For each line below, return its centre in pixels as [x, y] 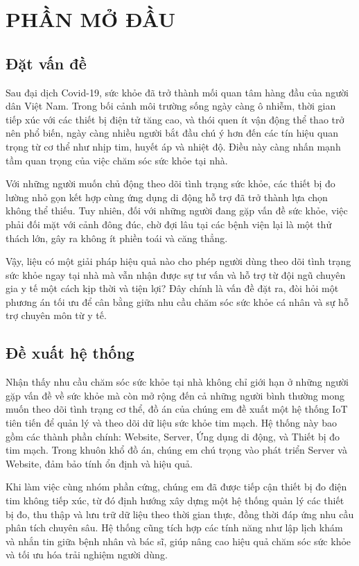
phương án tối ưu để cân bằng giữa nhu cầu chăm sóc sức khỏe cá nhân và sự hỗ [177, 301]
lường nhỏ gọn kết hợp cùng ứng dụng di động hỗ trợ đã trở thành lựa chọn [167, 197]
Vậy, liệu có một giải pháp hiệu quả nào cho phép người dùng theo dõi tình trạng [178, 261]
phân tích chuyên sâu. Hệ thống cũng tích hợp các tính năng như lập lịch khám [174, 528]
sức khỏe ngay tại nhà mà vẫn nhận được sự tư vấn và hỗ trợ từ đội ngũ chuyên [176, 274]
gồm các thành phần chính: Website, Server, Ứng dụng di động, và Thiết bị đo [173, 436]
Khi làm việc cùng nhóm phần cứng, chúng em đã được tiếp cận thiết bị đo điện [176, 487]
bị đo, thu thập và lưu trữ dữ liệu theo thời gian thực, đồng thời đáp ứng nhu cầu [180, 514]
